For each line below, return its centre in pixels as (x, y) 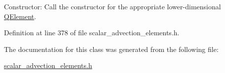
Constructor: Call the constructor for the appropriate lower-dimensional (112, 6)
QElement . (20, 16)
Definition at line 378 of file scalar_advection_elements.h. (92, 33)
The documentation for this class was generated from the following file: (111, 49)
